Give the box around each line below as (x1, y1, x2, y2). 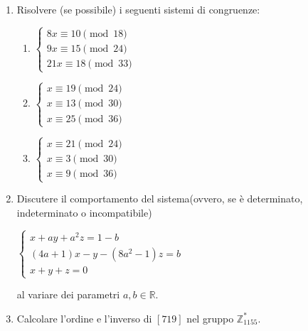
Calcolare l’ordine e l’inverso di (16, 310, 152, 325)
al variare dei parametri (16, 287, 120, 302)
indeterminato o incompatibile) (16, 205, 152, 219)
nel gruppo (186, 310, 234, 325)
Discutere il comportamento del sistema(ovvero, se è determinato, (16, 191, 303, 206)
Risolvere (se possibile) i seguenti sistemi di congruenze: (16, 2, 260, 16)
